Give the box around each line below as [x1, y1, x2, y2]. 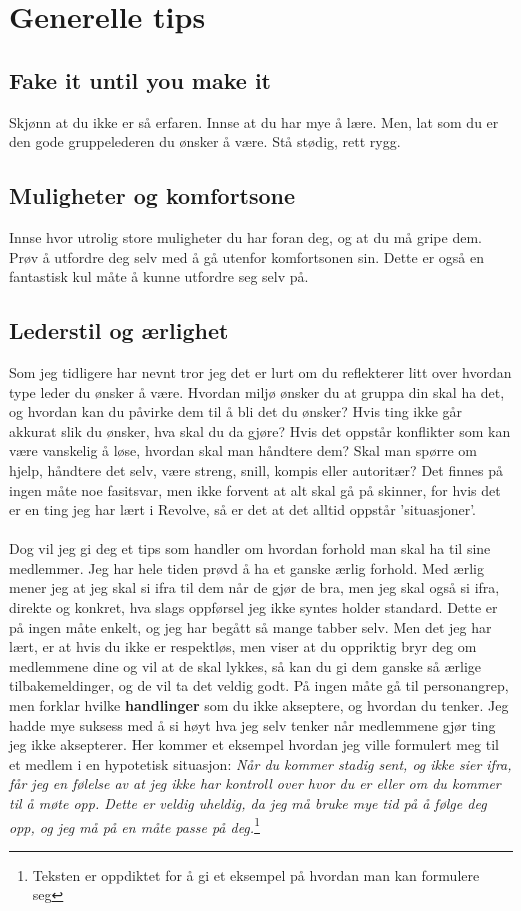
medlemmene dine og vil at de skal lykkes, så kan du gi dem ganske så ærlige [9, 655, 482, 676]
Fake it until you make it [9, 64, 271, 95]
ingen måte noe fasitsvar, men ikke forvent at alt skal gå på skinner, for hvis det [9, 479, 501, 500]
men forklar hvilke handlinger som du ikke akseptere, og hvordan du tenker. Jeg [9, 695, 509, 716]
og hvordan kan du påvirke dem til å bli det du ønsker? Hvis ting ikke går [9, 401, 462, 422]
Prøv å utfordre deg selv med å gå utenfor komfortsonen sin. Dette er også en [9, 246, 484, 267]
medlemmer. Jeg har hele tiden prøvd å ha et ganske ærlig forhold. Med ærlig [9, 557, 484, 578]
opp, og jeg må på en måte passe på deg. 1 [9, 813, 260, 837]
